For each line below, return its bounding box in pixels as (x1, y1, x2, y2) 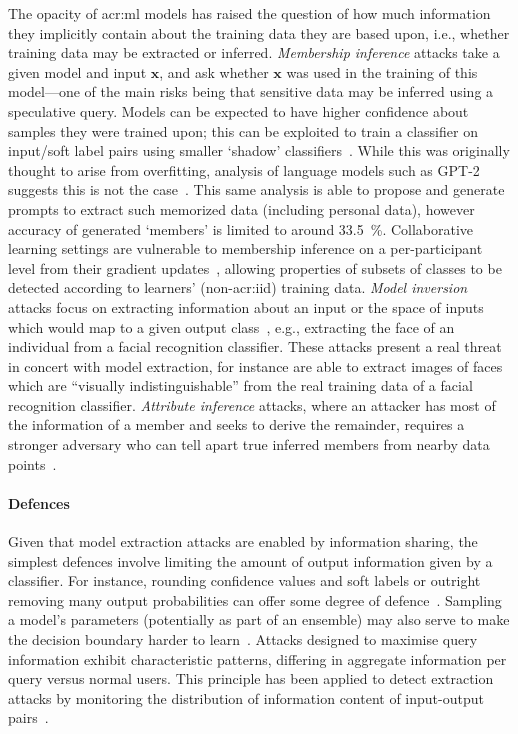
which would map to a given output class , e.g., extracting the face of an (8, 316, 455, 337)
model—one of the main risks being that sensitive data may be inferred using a (8, 81, 494, 102)
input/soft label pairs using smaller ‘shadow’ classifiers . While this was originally (8, 140, 510, 161)
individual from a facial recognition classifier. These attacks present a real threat (8, 336, 502, 357)
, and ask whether (159, 61, 269, 82)
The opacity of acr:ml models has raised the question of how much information (8, 3, 491, 23)
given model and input (8, 61, 147, 82)
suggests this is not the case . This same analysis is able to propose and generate (8, 179, 505, 200)
